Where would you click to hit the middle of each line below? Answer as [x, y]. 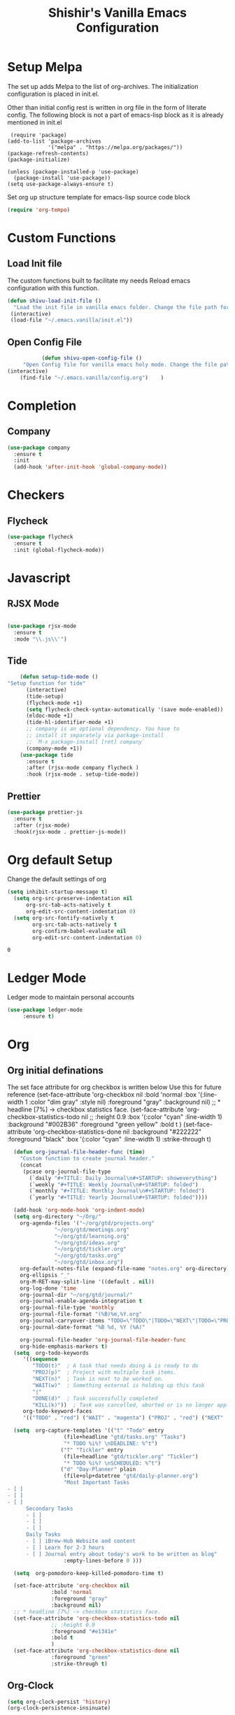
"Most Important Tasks [97, 1483]
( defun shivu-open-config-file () [92, 358]
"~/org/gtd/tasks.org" [87, 1256]
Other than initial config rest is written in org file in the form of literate [107, 107]
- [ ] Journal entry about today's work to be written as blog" [121, 1554]
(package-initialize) [39, 159]
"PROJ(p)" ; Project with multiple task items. [105, 1372]
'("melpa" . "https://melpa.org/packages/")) [115, 147]
